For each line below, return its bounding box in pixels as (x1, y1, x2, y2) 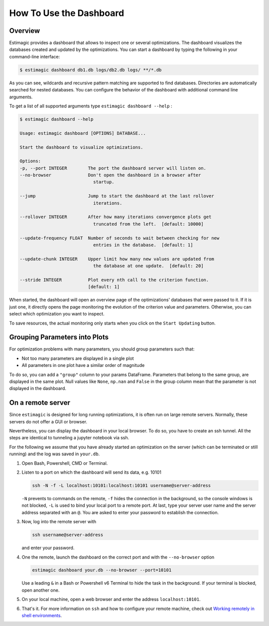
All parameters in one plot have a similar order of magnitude (21, 362, 145, 368)
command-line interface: (9, 53, 60, 59)
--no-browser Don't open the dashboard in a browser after (19, 172, 201, 178)
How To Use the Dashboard (9, 7, 125, 18)
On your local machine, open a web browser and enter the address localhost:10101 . (21, 597, 201, 603)
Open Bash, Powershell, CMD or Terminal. (21, 460, 108, 466)
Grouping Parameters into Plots (9, 333, 109, 341)
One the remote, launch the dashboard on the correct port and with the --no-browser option (21, 554, 215, 560)
